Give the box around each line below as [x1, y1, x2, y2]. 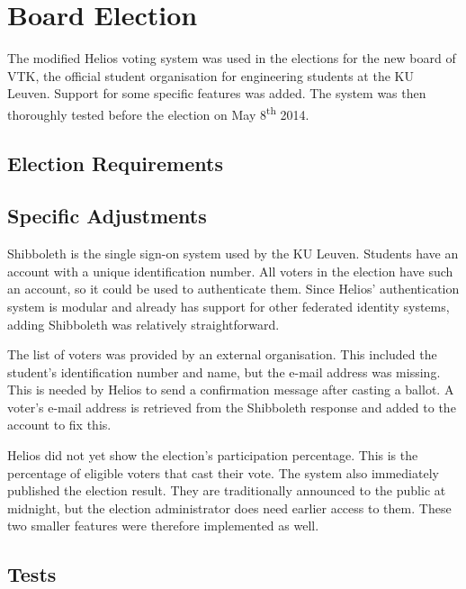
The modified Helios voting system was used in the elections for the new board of [7, 49, 456, 68]
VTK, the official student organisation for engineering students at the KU [7, 66, 414, 85]
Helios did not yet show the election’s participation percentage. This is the [7, 446, 418, 465]
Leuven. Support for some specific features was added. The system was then [7, 84, 426, 103]
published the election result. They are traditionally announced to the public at [7, 481, 446, 500]
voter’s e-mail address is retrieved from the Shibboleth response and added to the [7, 397, 456, 416]
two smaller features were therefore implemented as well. [7, 516, 319, 535]
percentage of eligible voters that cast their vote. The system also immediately [7, 463, 439, 482]
